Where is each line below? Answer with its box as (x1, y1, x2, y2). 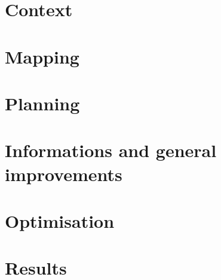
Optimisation (5, 208, 115, 233)
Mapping (5, 44, 79, 68)
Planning (5, 91, 80, 115)
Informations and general (5, 138, 217, 162)
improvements (5, 161, 122, 186)
